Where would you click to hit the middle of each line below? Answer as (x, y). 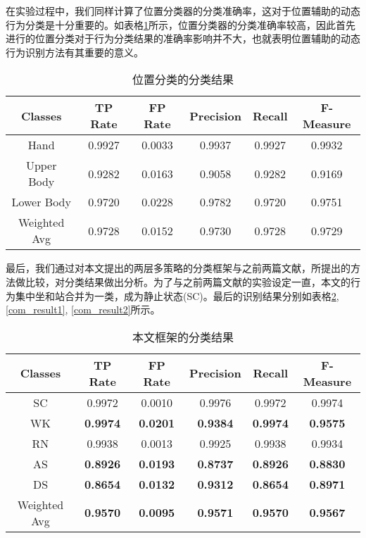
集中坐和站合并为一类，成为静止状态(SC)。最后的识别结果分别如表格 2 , (177, 295)
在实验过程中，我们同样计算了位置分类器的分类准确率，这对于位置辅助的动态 (183, 11)
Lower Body (41, 202)
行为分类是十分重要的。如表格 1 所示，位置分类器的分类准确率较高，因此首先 (181, 24)
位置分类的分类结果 (183, 80)
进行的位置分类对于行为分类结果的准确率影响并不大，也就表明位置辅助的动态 (183, 38)
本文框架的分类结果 (183, 337)
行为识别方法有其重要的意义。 (75, 52)
